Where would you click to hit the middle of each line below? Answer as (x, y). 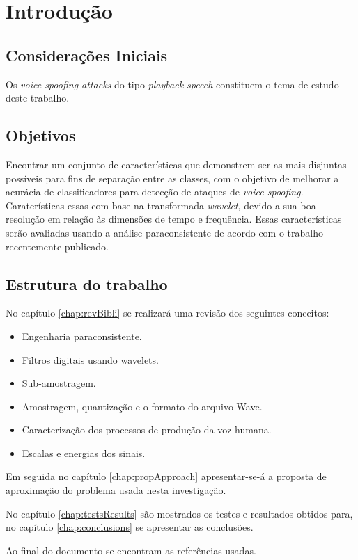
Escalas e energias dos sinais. (84, 453)
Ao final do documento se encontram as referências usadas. (131, 550)
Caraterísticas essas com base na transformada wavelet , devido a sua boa (161, 205)
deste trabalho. (38, 98)
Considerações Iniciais (87, 55)
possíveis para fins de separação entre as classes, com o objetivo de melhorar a (172, 178)
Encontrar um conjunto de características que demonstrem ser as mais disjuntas (176, 164)
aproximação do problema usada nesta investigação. (116, 490)
